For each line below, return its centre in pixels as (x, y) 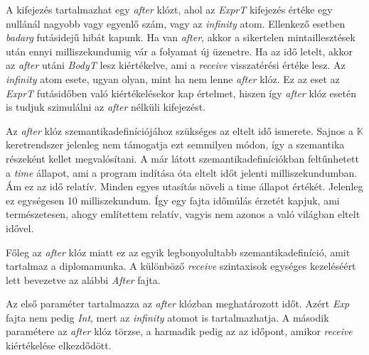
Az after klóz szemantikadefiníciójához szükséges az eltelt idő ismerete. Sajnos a (180, 130)
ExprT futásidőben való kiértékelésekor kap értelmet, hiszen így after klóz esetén (181, 93)
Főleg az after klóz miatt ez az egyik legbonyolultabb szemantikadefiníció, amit (178, 252)
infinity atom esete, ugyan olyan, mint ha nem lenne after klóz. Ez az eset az (173, 78)
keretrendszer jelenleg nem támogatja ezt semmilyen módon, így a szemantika (175, 144)
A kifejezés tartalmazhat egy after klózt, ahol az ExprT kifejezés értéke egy (169, 9)
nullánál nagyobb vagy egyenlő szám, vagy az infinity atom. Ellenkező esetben (176, 23)
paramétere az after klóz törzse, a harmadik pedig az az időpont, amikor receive (179, 331)
